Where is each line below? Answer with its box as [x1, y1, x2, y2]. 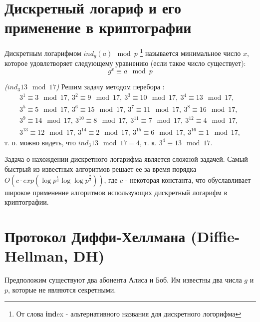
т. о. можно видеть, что [4, 137, 76, 147]
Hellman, [4, 246, 68, 266]
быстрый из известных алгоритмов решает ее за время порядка [4, 164, 197, 174]
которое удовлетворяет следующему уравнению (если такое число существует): [4, 58, 246, 68]
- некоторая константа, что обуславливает [125, 174, 251, 185]
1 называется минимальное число [140, 46, 241, 58]
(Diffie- [190, 226, 240, 246]
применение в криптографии [4, 17, 192, 37]
